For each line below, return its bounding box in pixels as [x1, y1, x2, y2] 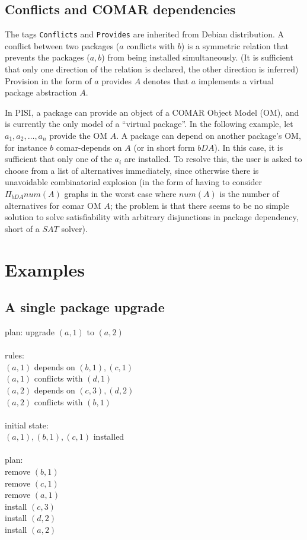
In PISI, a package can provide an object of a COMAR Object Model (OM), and [5, 106, 299, 118]
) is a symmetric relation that [181, 39, 289, 52]
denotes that [143, 74, 189, 87]
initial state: [5, 418, 49, 431]
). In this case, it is [214, 141, 283, 153]
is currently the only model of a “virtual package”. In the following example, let [5, 117, 293, 130]
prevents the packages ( [5, 51, 90, 63]
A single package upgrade [5, 298, 165, 316]
